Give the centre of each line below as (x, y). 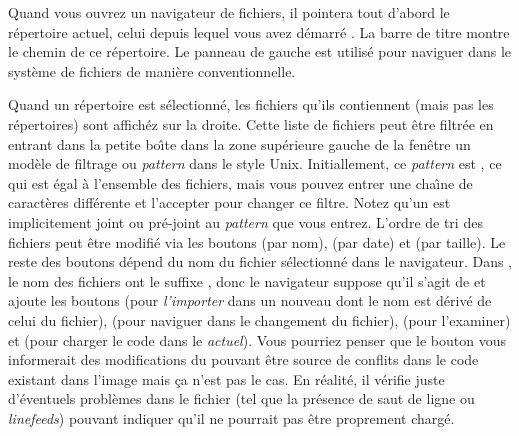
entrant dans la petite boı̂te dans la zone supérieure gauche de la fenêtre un (239, 143)
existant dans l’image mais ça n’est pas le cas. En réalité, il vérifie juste (226, 378)
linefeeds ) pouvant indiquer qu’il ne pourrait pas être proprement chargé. (231, 417)
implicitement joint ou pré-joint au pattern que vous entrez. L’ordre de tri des (245, 221)
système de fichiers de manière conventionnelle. (152, 70)
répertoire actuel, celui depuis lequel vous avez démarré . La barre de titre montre (259, 31)
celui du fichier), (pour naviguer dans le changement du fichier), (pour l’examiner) (259, 319)
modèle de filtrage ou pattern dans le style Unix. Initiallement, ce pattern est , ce (255, 163)
